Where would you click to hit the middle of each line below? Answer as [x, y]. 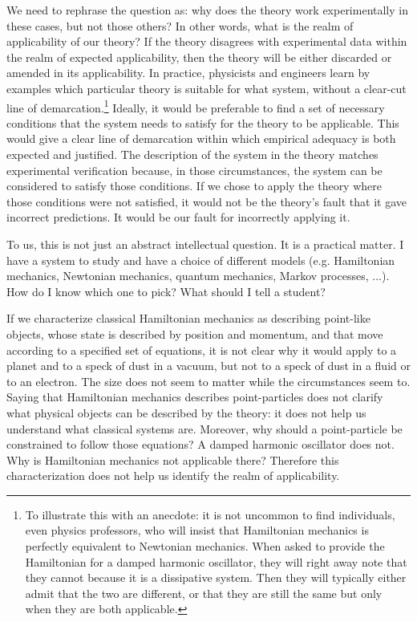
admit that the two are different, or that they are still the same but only [204, 593]
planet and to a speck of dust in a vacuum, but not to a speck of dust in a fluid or [208, 366]
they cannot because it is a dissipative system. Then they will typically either [216, 577]
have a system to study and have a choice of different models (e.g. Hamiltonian [201, 260]
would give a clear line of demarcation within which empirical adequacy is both [201, 138]
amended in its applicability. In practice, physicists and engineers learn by [188, 73]
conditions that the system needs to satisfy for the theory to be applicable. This [203, 122]
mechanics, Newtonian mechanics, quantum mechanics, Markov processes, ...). [198, 276]
